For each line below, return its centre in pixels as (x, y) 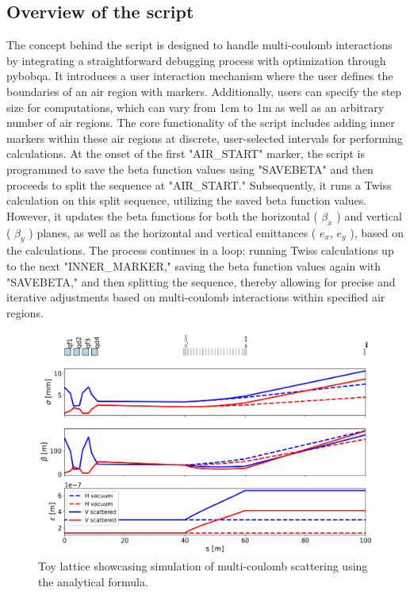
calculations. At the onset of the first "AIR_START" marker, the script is (186, 154)
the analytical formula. (93, 581)
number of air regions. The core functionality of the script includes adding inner (201, 123)
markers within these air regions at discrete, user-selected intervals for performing (205, 138)
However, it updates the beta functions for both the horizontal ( (162, 215)
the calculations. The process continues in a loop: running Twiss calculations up (200, 250)
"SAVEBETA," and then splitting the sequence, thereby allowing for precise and (201, 281)
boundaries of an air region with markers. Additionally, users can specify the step (204, 91)
